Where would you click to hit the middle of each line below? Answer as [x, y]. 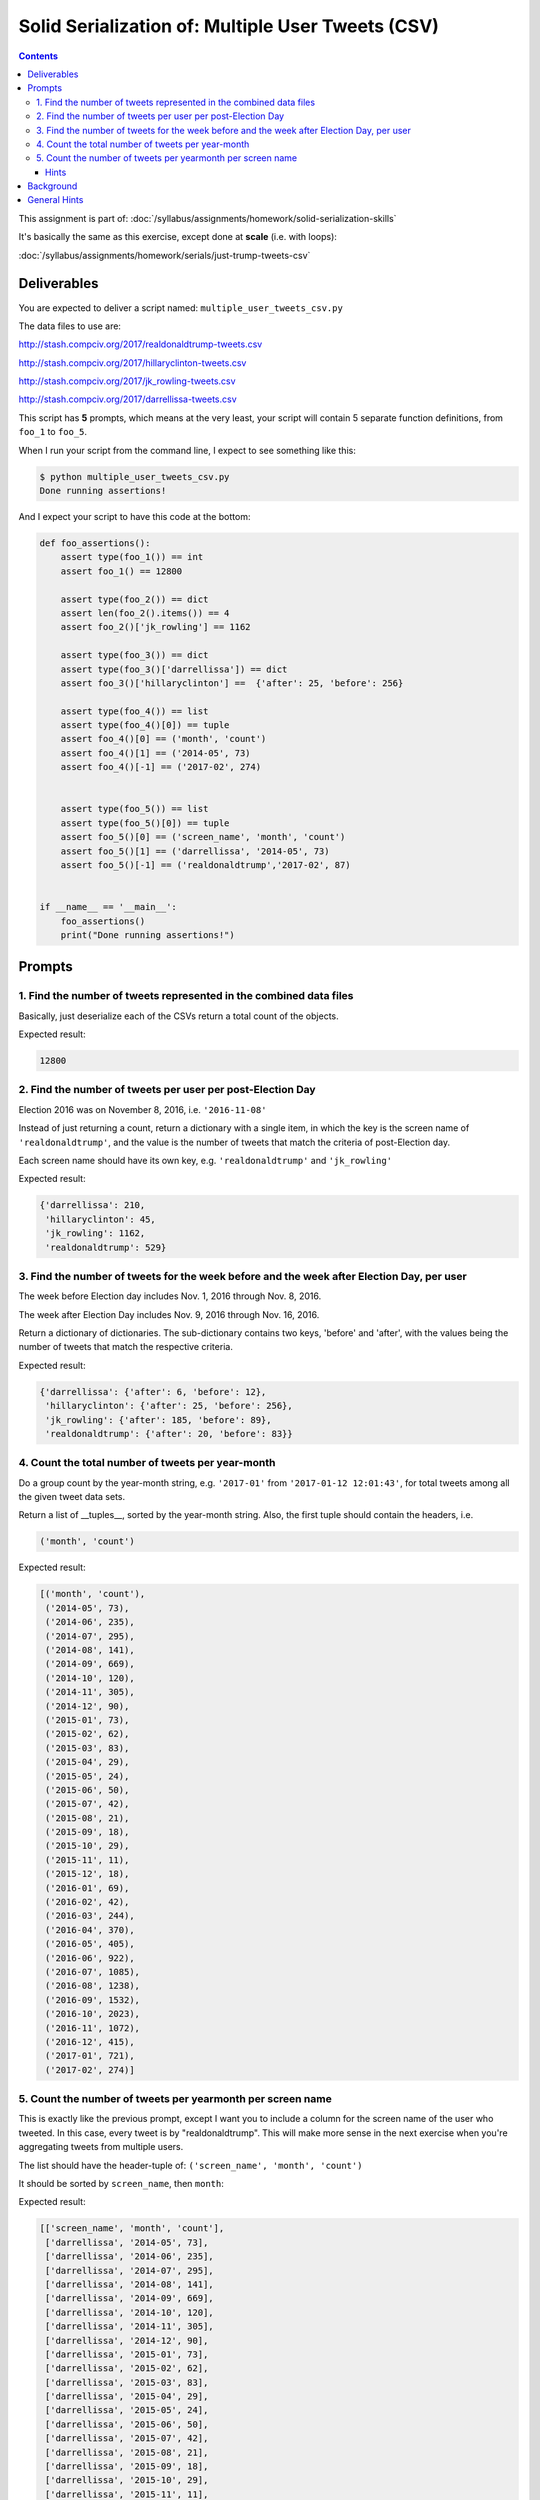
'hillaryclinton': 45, [101, 1219]
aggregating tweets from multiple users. [101, 2147]
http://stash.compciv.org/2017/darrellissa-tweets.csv [127, 399]
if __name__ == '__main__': [108, 907]
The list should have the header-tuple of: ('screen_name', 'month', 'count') [190, 2165]
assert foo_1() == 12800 [121, 571]
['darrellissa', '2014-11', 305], [129, 2326]
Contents [38, 56]
